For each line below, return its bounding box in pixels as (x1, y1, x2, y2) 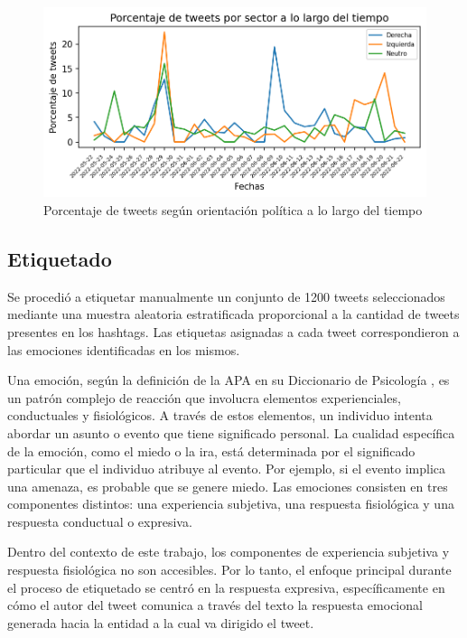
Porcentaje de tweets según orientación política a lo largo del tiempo (43, 200, 423, 219)
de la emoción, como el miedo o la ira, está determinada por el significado (7, 441, 416, 460)
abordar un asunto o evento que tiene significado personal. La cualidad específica (7, 423, 455, 442)
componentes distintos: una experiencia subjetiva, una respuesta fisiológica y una (7, 494, 454, 513)
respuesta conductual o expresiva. (7, 511, 192, 530)
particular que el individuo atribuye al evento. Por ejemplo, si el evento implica (7, 459, 446, 478)
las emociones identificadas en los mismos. (7, 340, 240, 359)
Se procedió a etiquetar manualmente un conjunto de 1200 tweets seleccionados (7, 286, 445, 305)
